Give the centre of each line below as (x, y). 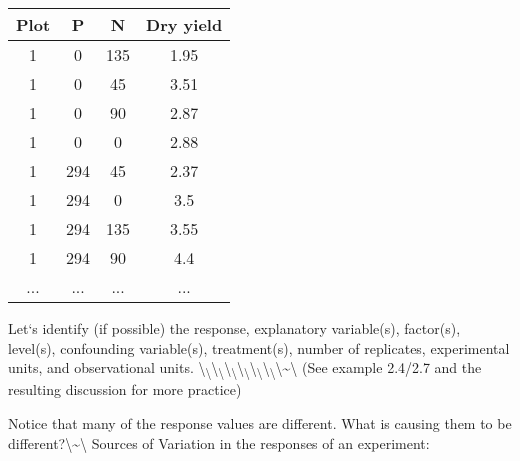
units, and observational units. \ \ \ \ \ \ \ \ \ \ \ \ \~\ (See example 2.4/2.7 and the (245, 368)
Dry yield (184, 24)
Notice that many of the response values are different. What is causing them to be (260, 422)
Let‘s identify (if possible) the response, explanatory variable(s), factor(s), (234, 328)
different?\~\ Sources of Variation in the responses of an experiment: (219, 442)
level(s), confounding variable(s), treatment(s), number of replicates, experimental (259, 347)
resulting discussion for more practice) (125, 389)
